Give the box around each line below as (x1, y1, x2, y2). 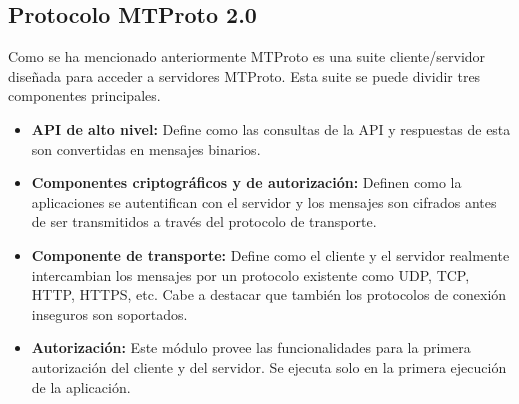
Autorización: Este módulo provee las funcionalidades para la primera (31, 337, 471, 358)
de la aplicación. (31, 376, 131, 397)
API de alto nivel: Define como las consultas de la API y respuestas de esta (31, 118, 511, 139)
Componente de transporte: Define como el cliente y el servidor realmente (31, 244, 510, 265)
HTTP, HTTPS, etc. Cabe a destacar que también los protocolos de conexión (31, 284, 507, 305)
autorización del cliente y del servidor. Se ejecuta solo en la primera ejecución (31, 356, 507, 377)
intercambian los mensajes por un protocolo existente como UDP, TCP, (31, 264, 470, 285)
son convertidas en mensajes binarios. (31, 138, 261, 159)
